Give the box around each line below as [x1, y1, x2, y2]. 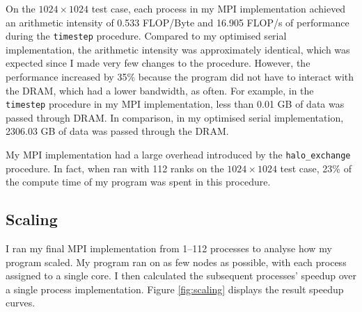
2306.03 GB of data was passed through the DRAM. [6, 124, 229, 138]
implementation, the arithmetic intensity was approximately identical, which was [6, 42, 350, 56]
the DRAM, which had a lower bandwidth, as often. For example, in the [6, 83, 314, 97]
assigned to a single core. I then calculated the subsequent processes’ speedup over [6, 268, 356, 283]
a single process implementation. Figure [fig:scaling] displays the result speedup [6, 281, 344, 296]
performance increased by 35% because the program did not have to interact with [6, 69, 354, 84]
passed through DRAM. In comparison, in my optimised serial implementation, [6, 110, 344, 124]
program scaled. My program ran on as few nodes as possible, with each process [6, 254, 347, 269]
